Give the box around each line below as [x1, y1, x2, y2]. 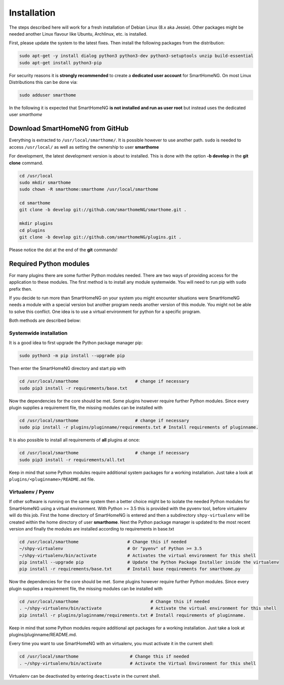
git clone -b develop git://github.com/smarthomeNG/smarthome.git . [19, 207, 187, 213]
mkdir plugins [19, 221, 53, 226]
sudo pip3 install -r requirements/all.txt [19, 457, 125, 463]
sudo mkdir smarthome [19, 179, 71, 185]
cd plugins [19, 227, 45, 233]
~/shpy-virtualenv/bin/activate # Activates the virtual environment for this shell [19, 552, 256, 558]
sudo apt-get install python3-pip [19, 60, 102, 65]
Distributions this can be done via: [9, 79, 78, 85]
